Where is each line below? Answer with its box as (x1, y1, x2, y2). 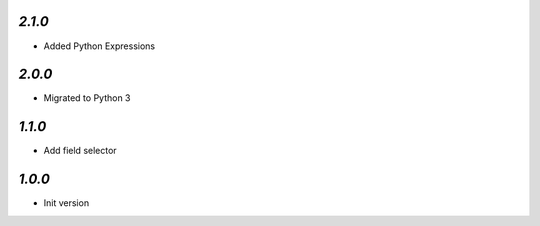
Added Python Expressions (43, 40, 156, 52)
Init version (43, 197, 90, 209)
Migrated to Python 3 (43, 92, 131, 104)
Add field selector (43, 145, 117, 157)
